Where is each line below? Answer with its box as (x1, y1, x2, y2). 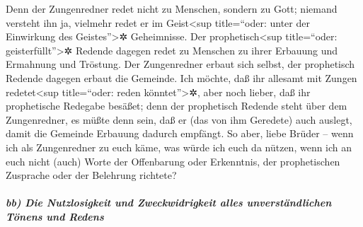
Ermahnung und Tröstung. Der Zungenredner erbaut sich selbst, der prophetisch (6, 57, 355, 71)
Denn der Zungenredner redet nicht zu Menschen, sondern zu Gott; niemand (6, 1, 338, 16)
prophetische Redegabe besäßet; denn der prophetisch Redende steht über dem (6, 98, 347, 113)
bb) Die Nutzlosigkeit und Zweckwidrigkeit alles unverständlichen (6, 195, 332, 210)
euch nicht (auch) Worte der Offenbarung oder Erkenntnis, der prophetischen (6, 153, 340, 168)
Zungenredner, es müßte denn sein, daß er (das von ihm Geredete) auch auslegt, (6, 112, 352, 127)
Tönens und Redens (6, 209, 104, 223)
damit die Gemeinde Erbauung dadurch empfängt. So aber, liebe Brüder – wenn (6, 126, 354, 141)
